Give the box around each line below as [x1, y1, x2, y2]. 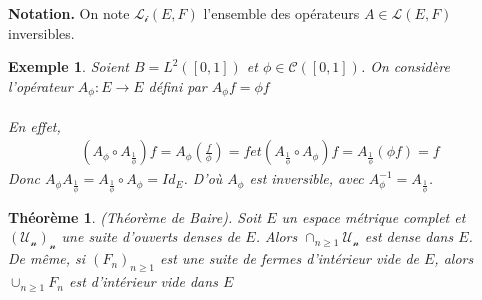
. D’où [183, 168, 223, 189]
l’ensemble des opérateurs [203, 3, 360, 23]
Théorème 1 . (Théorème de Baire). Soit [8, 206, 262, 227]
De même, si [8, 248, 86, 269]
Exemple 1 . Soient [8, 56, 129, 77]
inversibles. [8, 22, 75, 43]
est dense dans [364, 226, 454, 247]
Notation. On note [8, 3, 130, 23]
